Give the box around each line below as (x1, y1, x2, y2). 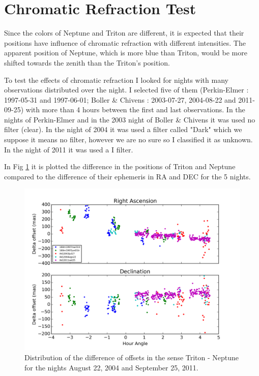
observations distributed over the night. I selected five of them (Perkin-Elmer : (4, 84, 249, 95)
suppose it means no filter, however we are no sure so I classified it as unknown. (4, 134, 253, 145)
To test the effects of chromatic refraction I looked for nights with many (4, 74, 228, 85)
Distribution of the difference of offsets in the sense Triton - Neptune (24, 352, 239, 363)
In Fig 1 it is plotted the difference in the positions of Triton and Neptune (4, 161, 236, 172)
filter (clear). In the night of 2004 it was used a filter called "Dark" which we (4, 124, 242, 135)
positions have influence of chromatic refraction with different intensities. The (4, 37, 246, 48)
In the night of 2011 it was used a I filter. (4, 144, 133, 154)
